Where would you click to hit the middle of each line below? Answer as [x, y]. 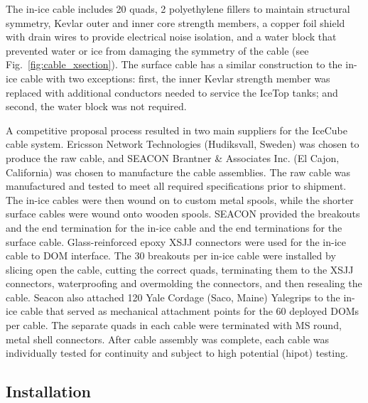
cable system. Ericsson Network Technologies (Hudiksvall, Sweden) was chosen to [183, 144]
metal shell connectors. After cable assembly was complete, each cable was [168, 339]
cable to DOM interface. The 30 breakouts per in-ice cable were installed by [171, 256]
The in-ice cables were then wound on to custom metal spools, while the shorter [180, 199]
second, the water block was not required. [96, 106]
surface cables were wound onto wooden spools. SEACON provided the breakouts [183, 214]
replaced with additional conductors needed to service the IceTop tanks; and [172, 92]
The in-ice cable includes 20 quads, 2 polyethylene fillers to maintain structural [178, 9]
